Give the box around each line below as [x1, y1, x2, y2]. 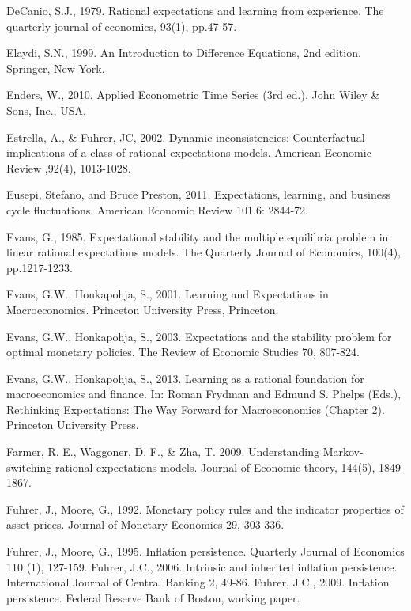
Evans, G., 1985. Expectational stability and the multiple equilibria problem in [6, 228, 389, 245]
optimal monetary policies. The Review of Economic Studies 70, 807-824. [6, 343, 360, 360]
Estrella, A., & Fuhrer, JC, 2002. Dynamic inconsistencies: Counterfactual [6, 128, 365, 145]
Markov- [322, 443, 364, 460]
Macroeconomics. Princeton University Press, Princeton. [6, 301, 279, 317]
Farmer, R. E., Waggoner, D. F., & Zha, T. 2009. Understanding [6, 443, 319, 460]
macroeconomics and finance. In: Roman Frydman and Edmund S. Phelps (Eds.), [6, 385, 402, 402]
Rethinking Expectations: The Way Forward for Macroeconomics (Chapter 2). [6, 400, 385, 417]
